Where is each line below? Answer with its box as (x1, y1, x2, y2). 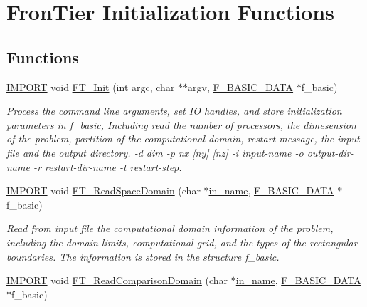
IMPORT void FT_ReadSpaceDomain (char (6, 183, 201, 198)
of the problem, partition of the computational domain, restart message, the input (6, 131, 360, 146)
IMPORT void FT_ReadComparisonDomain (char (6, 273, 228, 288)
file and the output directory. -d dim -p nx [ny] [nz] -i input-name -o (6, 145, 304, 160)
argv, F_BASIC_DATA (188, 79, 294, 94)
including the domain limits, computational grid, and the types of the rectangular (6, 234, 358, 249)
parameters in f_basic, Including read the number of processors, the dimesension (6, 117, 356, 132)
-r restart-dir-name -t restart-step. (33, 159, 182, 174)
